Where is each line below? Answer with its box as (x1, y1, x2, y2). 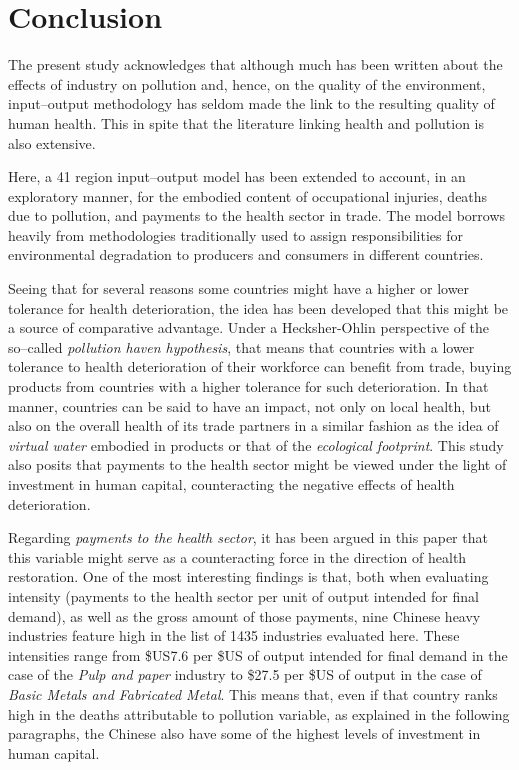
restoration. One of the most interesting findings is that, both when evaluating (8, 566, 489, 587)
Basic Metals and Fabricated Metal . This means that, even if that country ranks (8, 683, 498, 704)
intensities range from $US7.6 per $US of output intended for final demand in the (8, 644, 508, 665)
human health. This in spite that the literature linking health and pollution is (8, 112, 484, 133)
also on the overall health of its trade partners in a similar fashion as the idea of (8, 415, 499, 436)
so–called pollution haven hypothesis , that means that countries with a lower (8, 336, 475, 357)
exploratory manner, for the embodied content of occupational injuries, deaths (8, 185, 488, 206)
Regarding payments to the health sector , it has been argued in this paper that (8, 527, 488, 548)
